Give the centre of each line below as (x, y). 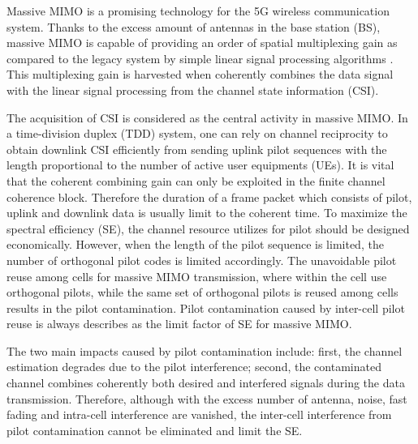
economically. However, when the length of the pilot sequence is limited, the (195, 244)
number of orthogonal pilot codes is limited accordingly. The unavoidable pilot (202, 260)
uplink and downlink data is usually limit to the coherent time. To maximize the (207, 213)
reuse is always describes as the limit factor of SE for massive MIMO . (179, 324)
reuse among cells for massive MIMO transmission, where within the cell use (197, 276)
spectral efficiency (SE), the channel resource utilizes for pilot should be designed (208, 228)
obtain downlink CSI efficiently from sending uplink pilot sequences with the (197, 149)
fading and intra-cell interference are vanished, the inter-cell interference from (199, 414)
